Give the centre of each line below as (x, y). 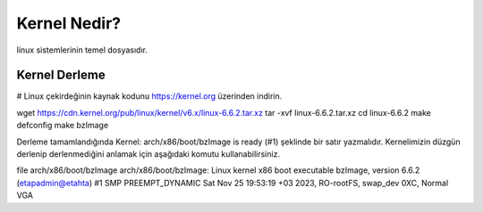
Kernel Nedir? (68, 23)
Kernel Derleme (61, 75)
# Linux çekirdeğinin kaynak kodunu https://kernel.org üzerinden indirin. (149, 96)
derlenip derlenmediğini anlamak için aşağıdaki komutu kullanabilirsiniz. (148, 154)
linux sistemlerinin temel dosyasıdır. (82, 50)
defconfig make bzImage (63, 126)
